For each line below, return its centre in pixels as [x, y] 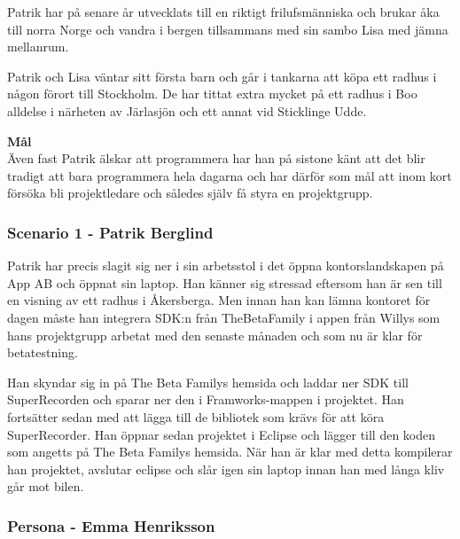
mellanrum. [38, 47]
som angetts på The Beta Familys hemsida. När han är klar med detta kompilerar [230, 452]
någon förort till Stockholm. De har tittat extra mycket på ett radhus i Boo [212, 94]
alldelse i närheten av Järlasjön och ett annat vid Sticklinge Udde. [187, 110]
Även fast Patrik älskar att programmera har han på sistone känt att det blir [216, 158]
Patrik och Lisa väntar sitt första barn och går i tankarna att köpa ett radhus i [222, 76]
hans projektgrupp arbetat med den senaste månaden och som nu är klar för [215, 335]
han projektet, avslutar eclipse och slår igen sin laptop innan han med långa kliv [226, 469]
